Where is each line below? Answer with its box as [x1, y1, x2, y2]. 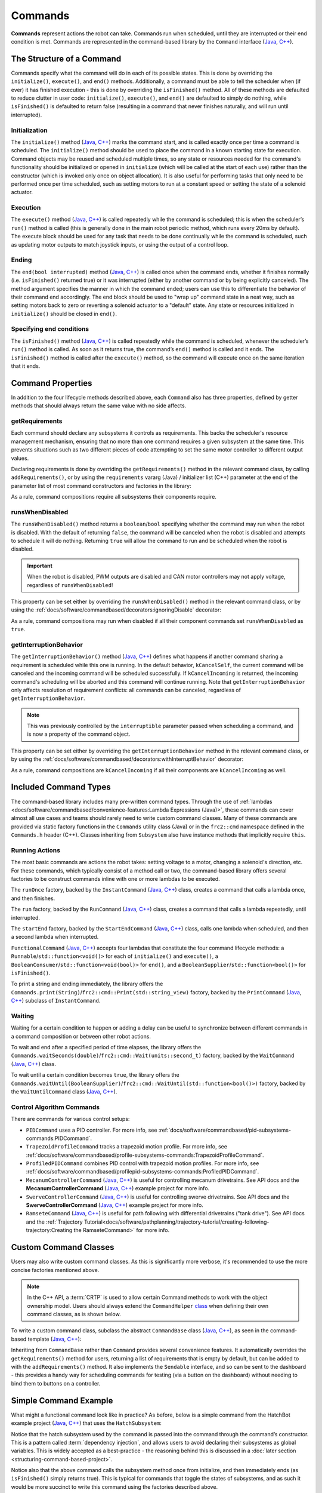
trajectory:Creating [26, 1227, 73, 1234]
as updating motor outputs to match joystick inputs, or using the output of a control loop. [11, 241, 229, 248]
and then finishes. [11, 895, 55, 902]
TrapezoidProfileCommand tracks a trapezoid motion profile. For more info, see [26, 1143, 228, 1150]
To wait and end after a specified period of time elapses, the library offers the [11, 1044, 202, 1051]
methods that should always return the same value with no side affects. [11, 402, 187, 409]
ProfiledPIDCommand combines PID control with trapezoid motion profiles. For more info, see [26, 1160, 259, 1167]
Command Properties [11, 378, 92, 388]
